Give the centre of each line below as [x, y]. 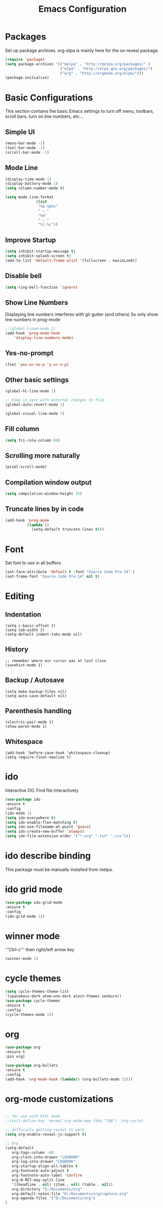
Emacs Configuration [82, 9]
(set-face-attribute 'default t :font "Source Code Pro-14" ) [70, 572]
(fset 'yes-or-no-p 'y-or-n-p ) [37, 365]
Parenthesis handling [38, 711]
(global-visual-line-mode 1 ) [35, 413]
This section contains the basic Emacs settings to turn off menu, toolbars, [80, 111]
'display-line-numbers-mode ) [44, 338]
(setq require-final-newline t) [38, 757]
